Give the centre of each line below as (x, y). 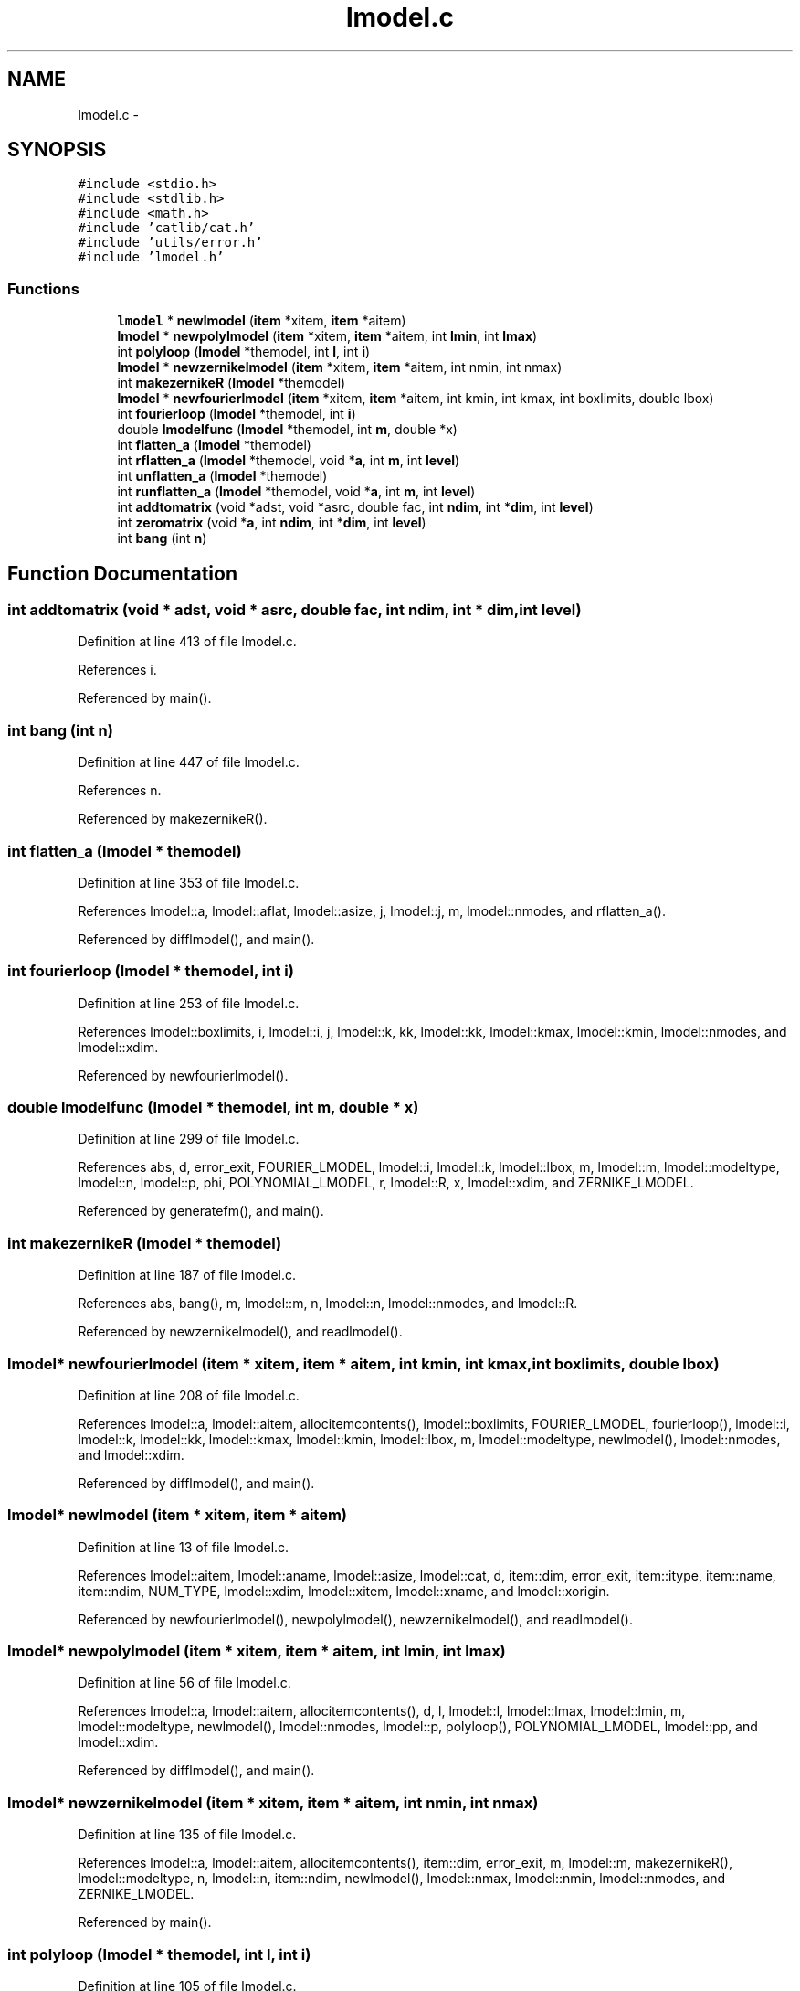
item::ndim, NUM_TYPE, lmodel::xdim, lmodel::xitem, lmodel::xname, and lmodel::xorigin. (344, 1591)
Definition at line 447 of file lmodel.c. (189, 762)
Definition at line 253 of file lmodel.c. (189, 1003)
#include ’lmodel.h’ (151, 257)
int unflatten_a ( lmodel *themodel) (222, 476)
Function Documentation (122, 573)
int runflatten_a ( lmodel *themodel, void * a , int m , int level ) (296, 492)
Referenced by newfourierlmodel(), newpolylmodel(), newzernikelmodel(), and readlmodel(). (355, 1619)
